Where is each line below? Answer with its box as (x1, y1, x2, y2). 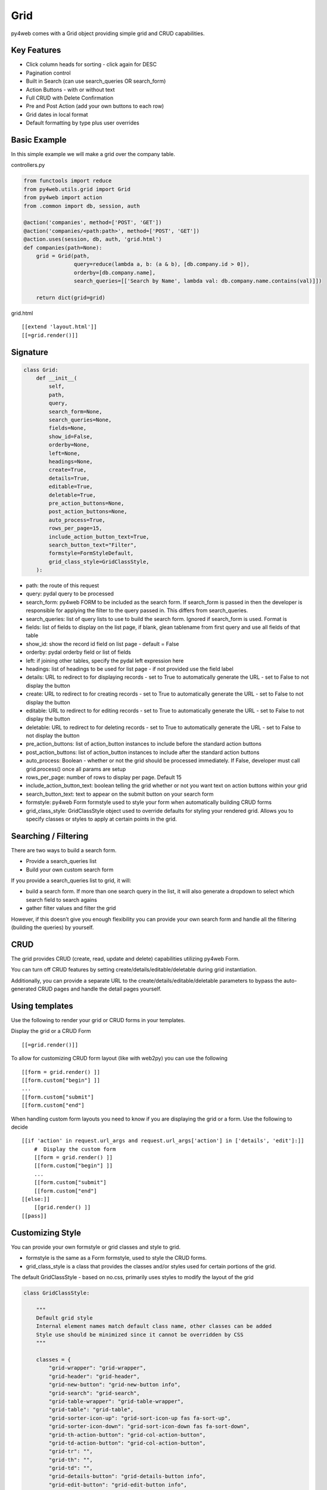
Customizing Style (11, 1228, 82, 1238)
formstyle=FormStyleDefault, (48, 550, 134, 557)
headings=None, (48, 458, 94, 465)
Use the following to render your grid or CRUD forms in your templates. (11, 1017, 186, 1024)
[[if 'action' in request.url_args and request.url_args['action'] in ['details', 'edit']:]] (21, 1137, 304, 1144)
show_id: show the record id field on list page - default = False (26, 640, 179, 647)
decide (11, 1123, 28, 1131)
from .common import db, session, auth (23, 203, 140, 209)
